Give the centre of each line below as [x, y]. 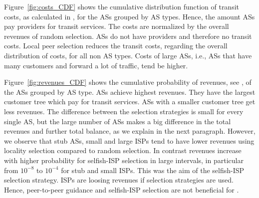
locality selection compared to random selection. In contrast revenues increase [123, 150]
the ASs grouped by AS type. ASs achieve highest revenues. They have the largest [130, 92]
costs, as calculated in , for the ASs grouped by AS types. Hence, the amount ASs [129, 16]
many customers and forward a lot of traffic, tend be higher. [96, 65]
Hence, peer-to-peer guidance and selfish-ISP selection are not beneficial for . [122, 189]
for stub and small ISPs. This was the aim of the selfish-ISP [153, 170]
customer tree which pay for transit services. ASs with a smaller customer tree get [130, 101]
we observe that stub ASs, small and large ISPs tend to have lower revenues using [129, 140]
